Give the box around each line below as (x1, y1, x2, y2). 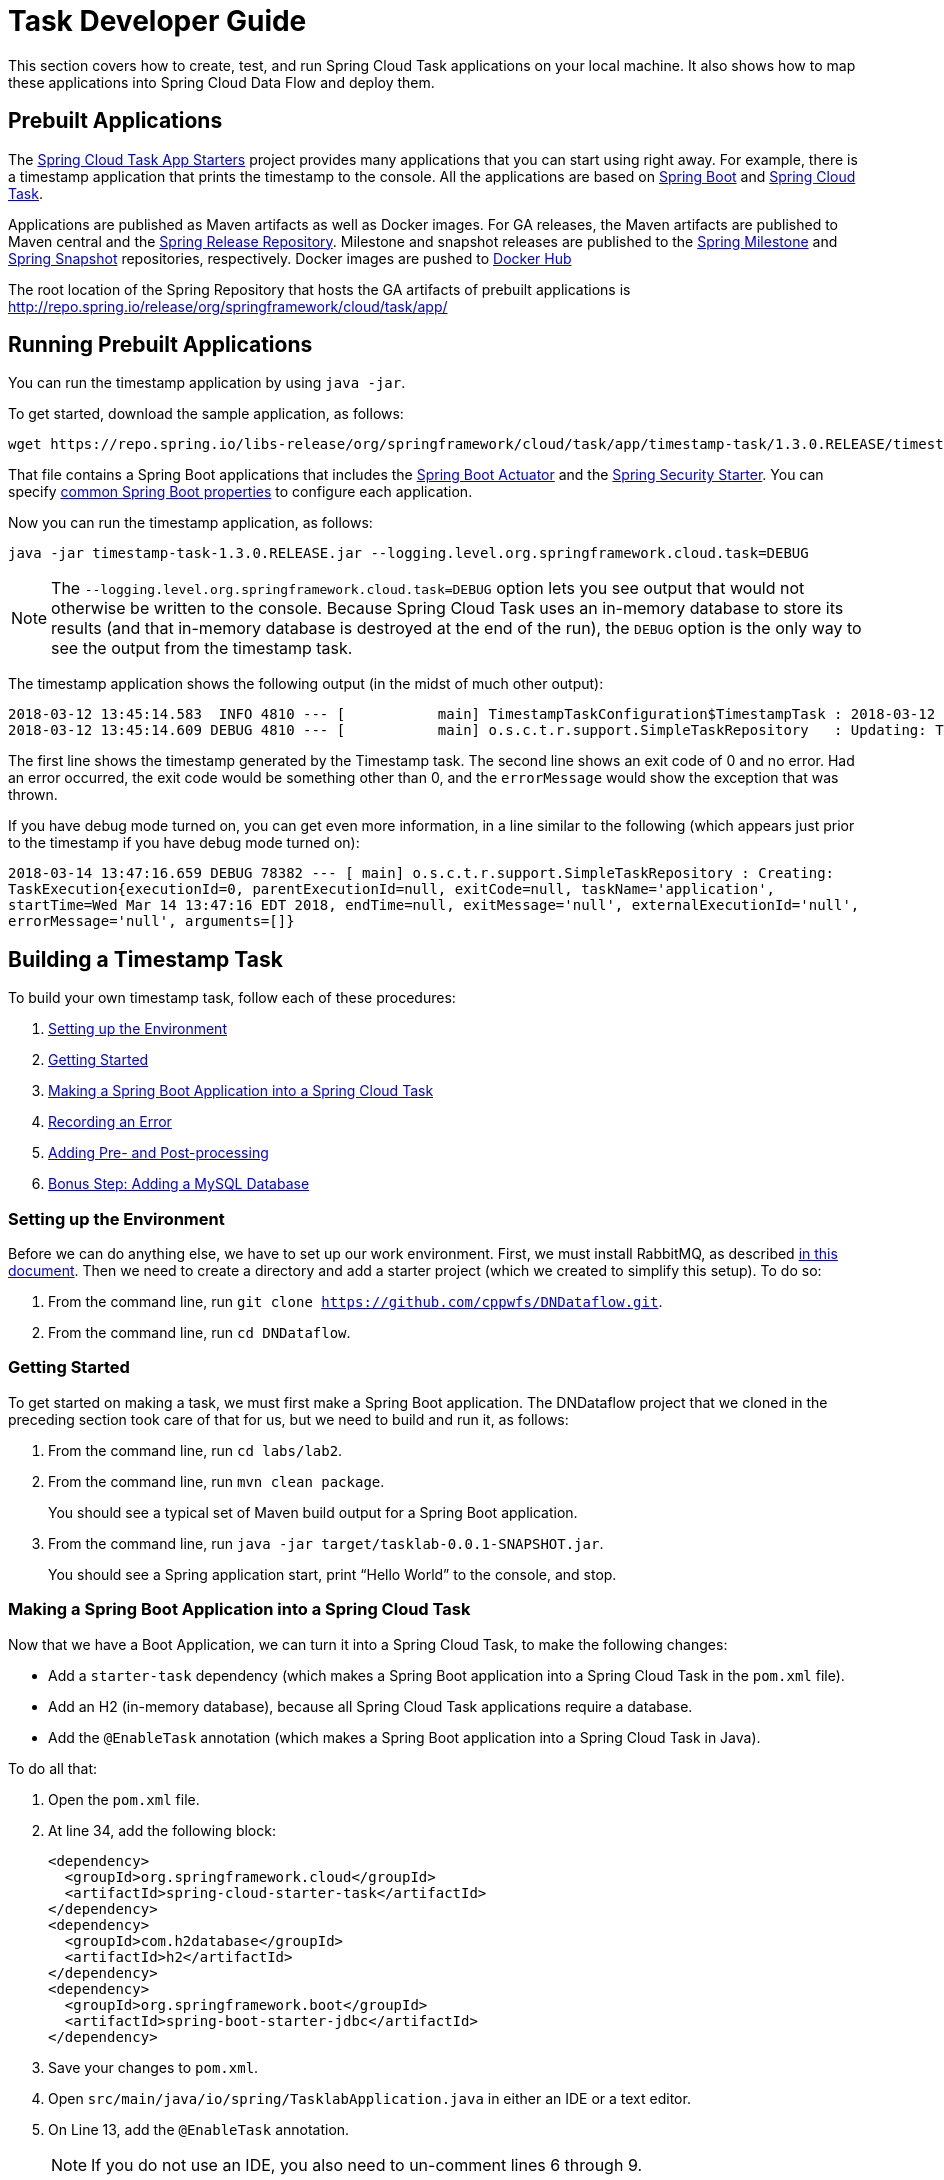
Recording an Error (48, 1113, 172, 1131)
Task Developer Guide (8, 4, 307, 38)
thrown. (8, 786, 58, 804)
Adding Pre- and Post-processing (48, 1144, 269, 1162)
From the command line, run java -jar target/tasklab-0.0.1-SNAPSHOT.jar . (48, 1534, 604, 1552)
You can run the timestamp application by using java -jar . (8, 374, 406, 392)
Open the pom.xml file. (48, 1790, 200, 1808)
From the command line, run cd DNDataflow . (48, 1324, 351, 1342)
